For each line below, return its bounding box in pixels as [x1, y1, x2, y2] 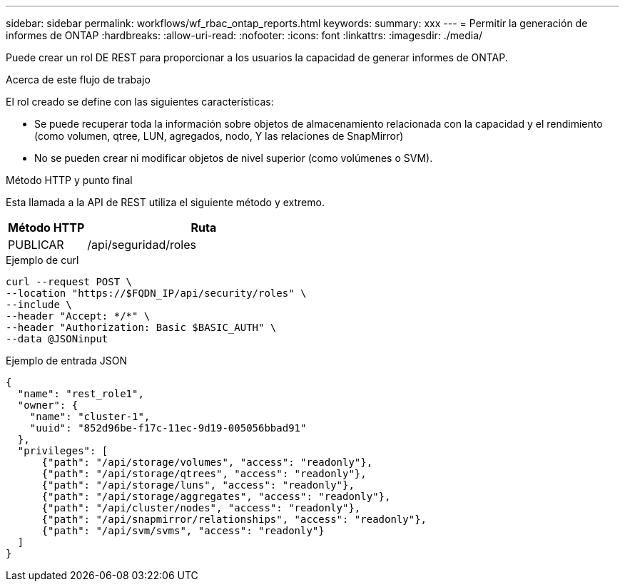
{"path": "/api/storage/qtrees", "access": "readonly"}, [41, 468, 367, 479]
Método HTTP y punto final [6, 174, 133, 186]
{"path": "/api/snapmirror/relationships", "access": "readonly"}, [41, 514, 427, 525]
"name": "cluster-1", [29, 411, 151, 422]
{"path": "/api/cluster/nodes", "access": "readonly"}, [41, 502, 361, 514]
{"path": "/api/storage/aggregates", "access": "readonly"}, [41, 491, 391, 502]
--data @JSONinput [6, 333, 108, 344]
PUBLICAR [8, 238, 64, 252]
